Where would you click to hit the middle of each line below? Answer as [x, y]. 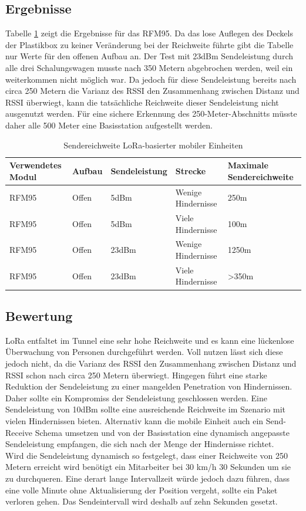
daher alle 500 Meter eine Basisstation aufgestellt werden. [109, 125]
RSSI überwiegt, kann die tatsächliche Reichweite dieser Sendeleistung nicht [142, 102]
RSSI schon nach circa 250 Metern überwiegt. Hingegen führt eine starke [136, 375]
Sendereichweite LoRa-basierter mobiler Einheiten [153, 145]
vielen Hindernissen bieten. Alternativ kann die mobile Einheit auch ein [134, 420]
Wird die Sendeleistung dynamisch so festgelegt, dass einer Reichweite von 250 [147, 455]
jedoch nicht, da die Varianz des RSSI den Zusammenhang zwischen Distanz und [151, 363]
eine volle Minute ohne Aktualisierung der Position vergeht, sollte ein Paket [142, 490]
